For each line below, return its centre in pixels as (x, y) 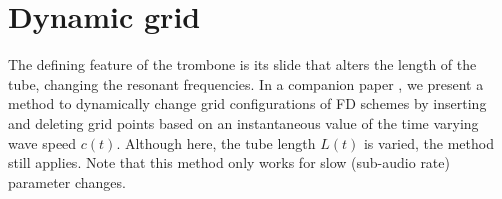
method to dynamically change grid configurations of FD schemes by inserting (247, 103)
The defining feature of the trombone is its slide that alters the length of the (242, 64)
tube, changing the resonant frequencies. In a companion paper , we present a (246, 83)
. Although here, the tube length (216, 142)
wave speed (42, 142)
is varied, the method (428, 142)
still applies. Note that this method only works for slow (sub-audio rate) (229, 162)
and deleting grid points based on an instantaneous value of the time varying (243, 122)
